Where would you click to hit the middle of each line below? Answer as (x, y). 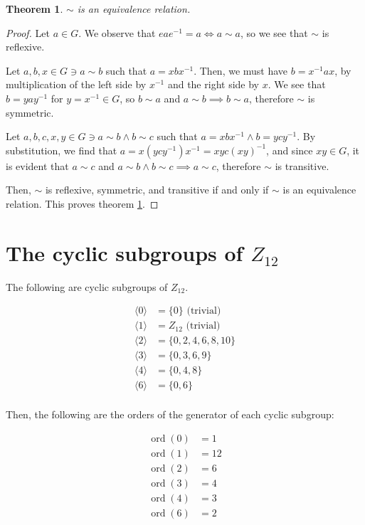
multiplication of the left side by (76, 84)
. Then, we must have (241, 70)
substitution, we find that (62, 150)
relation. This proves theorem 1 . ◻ (82, 203)
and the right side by (213, 84)
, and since (290, 150)
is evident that (37, 165)
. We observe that (117, 32)
